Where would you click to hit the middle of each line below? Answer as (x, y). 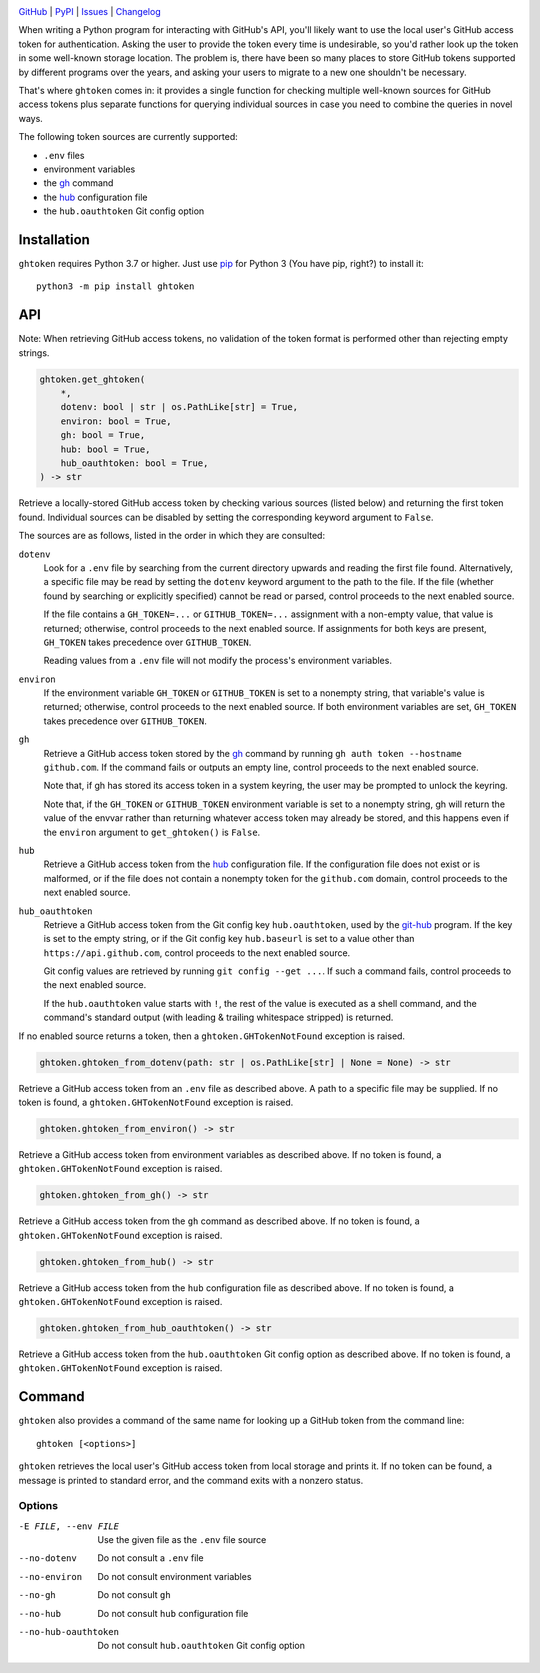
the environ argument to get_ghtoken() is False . (152, 832)
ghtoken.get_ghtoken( (92, 379)
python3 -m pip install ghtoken (115, 286)
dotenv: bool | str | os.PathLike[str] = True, (179, 407)
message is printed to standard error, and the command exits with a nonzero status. (191, 1480)
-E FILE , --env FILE (69, 1526)
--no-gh (37, 1595)
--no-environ (50, 1576)
